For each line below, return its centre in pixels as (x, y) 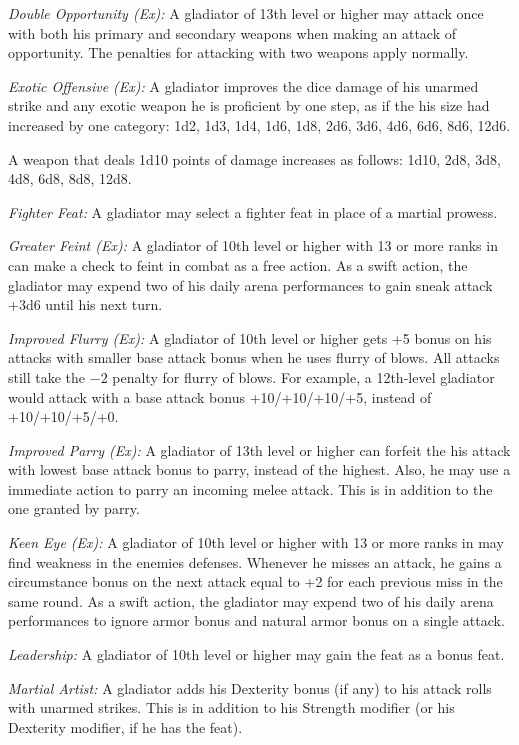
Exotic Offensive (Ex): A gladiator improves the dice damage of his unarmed (243, 85)
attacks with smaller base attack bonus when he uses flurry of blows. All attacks (254, 357)
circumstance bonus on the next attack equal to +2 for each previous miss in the (255, 581)
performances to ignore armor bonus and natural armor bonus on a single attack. (256, 620)
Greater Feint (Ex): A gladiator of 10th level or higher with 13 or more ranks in (253, 245)
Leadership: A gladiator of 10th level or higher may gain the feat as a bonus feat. (256, 654)
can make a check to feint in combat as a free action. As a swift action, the (238, 264)
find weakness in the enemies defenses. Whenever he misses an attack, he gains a (255, 561)
